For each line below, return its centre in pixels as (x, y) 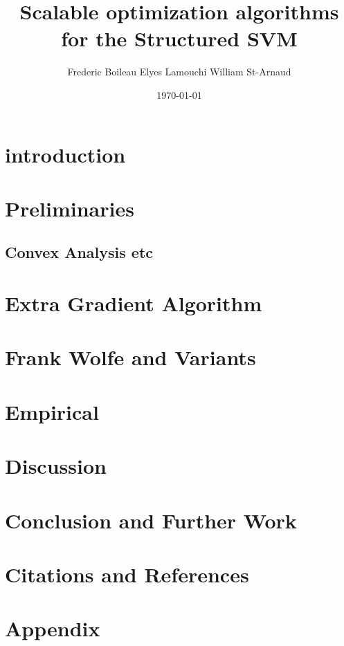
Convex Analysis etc (79, 252)
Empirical (52, 411)
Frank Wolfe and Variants (130, 357)
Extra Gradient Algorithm (134, 303)
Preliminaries (70, 208)
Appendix (53, 628)
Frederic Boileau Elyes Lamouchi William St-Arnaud (179, 72)
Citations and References (127, 574)
